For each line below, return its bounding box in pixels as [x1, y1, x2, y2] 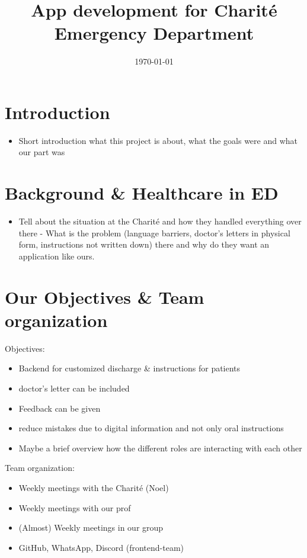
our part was [18, 146, 65, 158]
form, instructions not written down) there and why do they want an [18, 238, 270, 251]
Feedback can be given [18, 402, 101, 414]
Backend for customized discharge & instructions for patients [18, 362, 241, 374]
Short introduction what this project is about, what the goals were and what [18, 134, 298, 146]
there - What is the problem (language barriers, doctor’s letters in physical [18, 226, 290, 239]
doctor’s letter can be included [18, 382, 130, 395]
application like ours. [18, 249, 95, 262]
